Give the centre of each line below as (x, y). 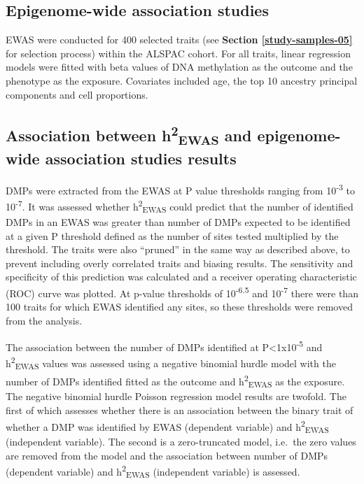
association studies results (141, 158)
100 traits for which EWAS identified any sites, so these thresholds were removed (179, 307)
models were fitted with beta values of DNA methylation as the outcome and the (179, 67)
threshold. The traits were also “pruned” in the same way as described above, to (178, 249)
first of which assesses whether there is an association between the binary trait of (180, 410)
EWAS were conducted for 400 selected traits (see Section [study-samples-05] (179, 40)
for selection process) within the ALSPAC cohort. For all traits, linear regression (178, 53)
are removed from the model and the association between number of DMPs (167, 455)
